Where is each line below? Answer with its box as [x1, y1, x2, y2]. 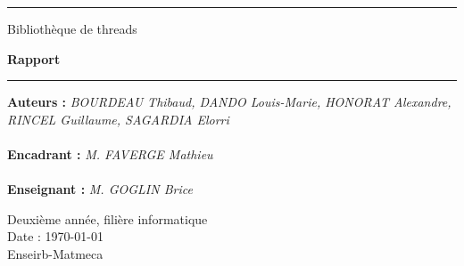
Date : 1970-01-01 [7, 227, 104, 246]
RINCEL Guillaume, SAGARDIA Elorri [7, 109, 229, 128]
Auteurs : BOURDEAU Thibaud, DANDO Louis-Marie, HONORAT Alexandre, [7, 93, 452, 111]
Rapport [7, 49, 61, 68]
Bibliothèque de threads [7, 20, 137, 37]
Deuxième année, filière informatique [7, 209, 208, 228]
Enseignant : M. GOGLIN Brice [7, 180, 193, 198]
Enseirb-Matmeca [7, 244, 104, 262]
